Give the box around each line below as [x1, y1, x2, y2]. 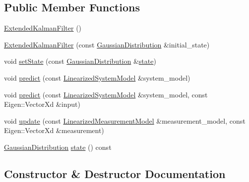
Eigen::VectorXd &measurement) [4, 125, 104, 136]
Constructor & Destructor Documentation [4, 166, 226, 181]
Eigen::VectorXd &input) [4, 99, 80, 109]
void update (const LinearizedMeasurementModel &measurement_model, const [4, 115, 246, 126]
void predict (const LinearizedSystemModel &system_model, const [4, 89, 208, 99]
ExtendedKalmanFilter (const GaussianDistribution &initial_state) [4, 39, 210, 49]
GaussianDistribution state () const [4, 141, 112, 152]
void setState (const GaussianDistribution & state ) [4, 56, 156, 66]
